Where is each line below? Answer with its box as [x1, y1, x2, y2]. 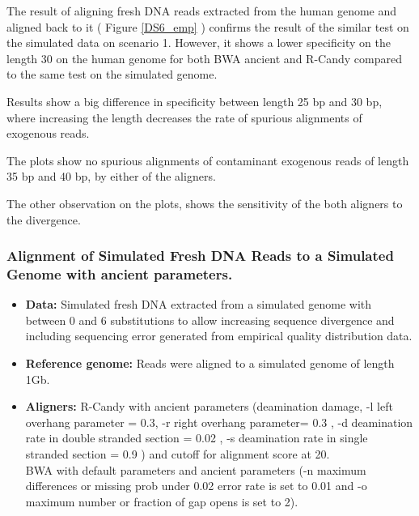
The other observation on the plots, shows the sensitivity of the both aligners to [6, 194, 403, 211]
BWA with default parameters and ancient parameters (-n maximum [25, 461, 366, 478]
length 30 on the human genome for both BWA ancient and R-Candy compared [6, 49, 402, 66]
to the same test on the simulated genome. [6, 66, 218, 83]
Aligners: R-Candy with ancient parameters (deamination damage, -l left [25, 398, 393, 415]
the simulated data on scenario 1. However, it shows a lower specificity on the [6, 34, 391, 51]
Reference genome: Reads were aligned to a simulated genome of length [25, 355, 395, 372]
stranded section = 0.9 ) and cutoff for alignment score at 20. [25, 446, 330, 463]
